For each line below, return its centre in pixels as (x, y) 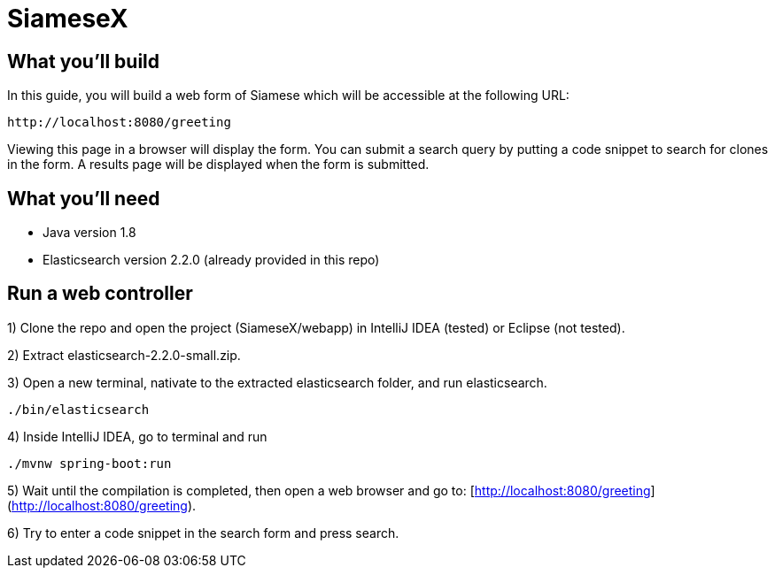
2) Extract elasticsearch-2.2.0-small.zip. (124, 355)
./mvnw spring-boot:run (89, 463)
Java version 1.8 (89, 233)
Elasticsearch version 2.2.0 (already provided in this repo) (211, 260)
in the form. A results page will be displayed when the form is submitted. (218, 165)
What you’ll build (84, 61)
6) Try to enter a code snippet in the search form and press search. (203, 533)
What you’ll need (84, 198)
